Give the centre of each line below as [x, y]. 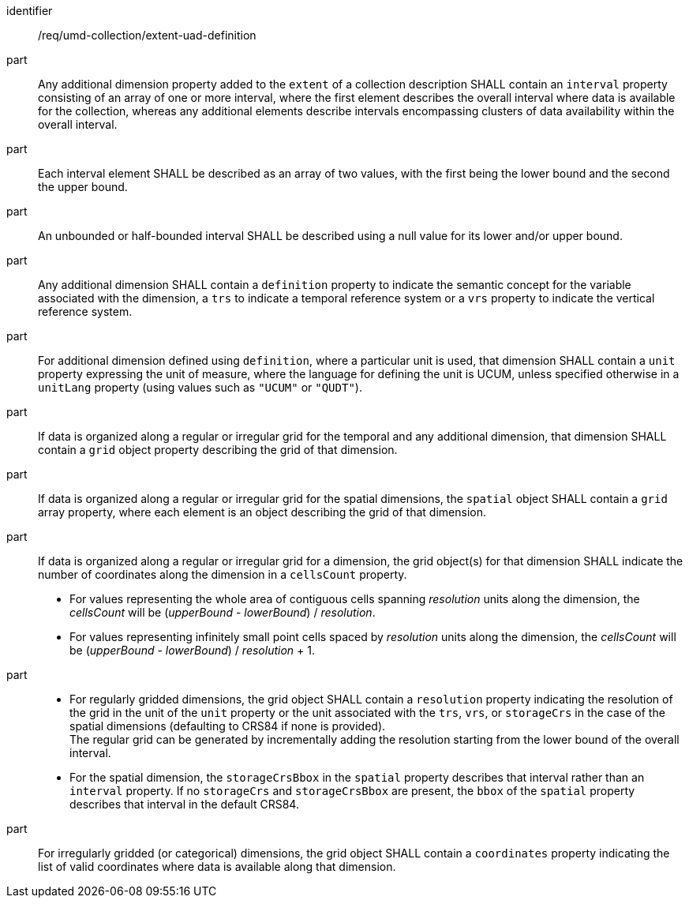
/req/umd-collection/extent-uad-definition [147, 35]
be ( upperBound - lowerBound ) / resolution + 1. [192, 650]
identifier [30, 11]
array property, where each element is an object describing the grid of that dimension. [262, 512]
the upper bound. [83, 187]
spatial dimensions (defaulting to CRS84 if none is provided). [228, 726]
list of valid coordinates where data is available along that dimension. [217, 866]
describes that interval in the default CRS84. [184, 804]
